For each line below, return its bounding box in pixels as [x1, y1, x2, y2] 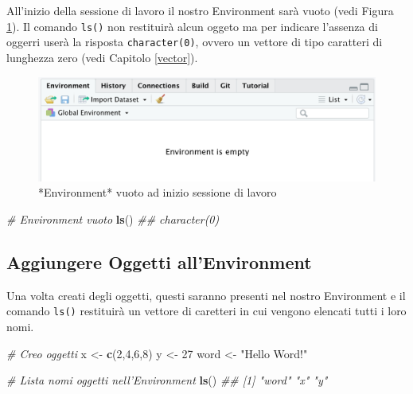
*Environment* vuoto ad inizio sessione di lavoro [38, 184, 277, 201]
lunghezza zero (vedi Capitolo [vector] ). [6, 49, 198, 65]
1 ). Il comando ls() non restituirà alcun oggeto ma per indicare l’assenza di [6, 18, 378, 34]
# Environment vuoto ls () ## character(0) [6, 210, 220, 227]
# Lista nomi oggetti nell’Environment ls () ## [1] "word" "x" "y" [6, 372, 328, 388]
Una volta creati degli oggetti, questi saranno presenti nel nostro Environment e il [6, 287, 406, 303]
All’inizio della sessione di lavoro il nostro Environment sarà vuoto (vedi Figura [6, 2, 394, 18]
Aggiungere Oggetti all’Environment [6, 249, 312, 274]
